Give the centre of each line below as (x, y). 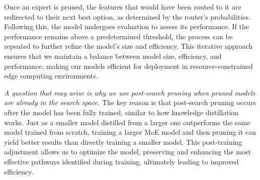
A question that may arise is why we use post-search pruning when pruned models (130, 92)
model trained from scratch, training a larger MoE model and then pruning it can (130, 132)
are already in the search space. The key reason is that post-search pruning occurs (130, 102)
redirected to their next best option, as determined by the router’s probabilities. (127, 16)
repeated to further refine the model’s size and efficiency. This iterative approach (128, 46)
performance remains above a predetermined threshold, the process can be (118, 36)
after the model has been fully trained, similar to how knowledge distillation (121, 112)
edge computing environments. (51, 76)
